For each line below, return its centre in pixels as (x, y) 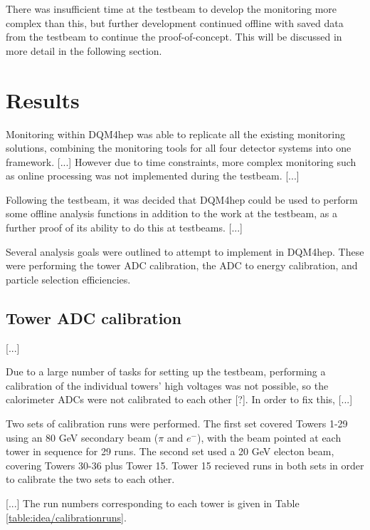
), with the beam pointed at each (269, 437)
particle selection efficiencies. (68, 279)
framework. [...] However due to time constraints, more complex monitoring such (181, 161)
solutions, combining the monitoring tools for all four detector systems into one (179, 148)
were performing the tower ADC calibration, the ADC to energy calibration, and (182, 265)
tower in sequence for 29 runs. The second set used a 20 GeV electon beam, (170, 451)
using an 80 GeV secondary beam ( (82, 437)
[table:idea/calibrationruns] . (66, 517)
